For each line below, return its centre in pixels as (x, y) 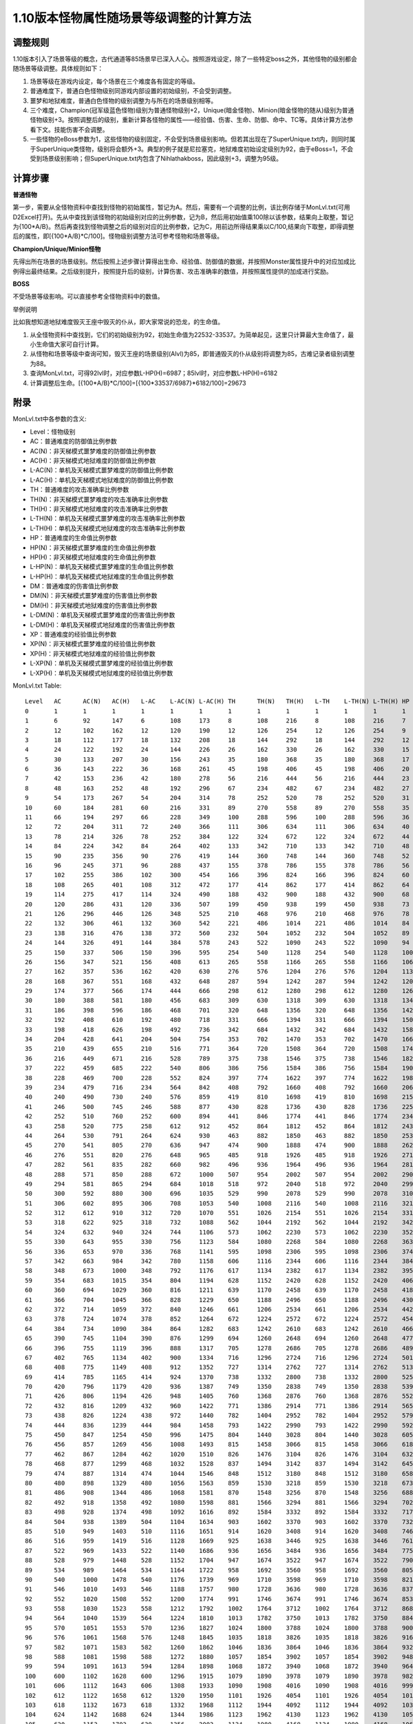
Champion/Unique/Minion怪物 (57, 249)
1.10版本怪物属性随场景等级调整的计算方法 (132, 18)
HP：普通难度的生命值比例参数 (73, 538)
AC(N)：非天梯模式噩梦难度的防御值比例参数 (93, 451)
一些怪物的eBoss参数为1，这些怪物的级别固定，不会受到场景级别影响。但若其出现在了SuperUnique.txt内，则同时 (190, 139)
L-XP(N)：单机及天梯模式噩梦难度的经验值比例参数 (102, 663)
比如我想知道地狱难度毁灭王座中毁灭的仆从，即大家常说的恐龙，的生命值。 (118, 322)
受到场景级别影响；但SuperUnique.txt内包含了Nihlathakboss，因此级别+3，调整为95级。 (156, 158)
